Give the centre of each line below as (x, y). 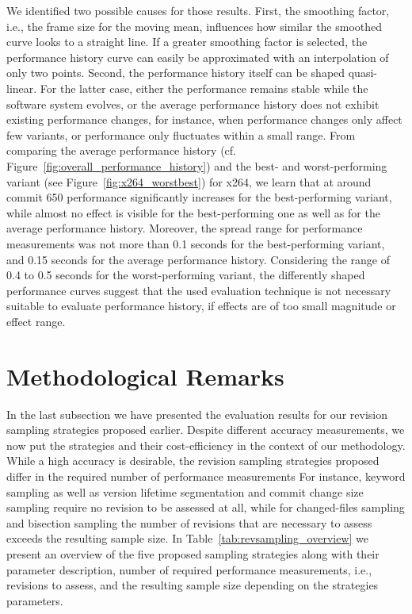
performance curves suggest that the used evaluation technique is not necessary (199, 290)
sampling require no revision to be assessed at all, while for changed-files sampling (206, 507)
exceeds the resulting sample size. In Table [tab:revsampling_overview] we (188, 538)
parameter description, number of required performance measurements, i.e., (189, 569)
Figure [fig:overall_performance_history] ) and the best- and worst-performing (197, 165)
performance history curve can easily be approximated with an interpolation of (198, 57)
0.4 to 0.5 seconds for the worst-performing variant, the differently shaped (186, 275)
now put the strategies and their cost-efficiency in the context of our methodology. (206, 445)
